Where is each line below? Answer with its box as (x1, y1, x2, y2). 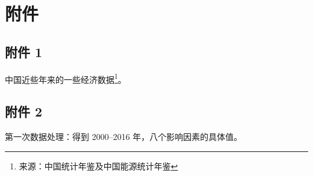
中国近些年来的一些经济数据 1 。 (5, 71, 126, 85)
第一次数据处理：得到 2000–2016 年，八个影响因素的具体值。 (5, 130, 243, 143)
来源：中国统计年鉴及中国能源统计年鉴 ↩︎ (19, 159, 178, 172)
